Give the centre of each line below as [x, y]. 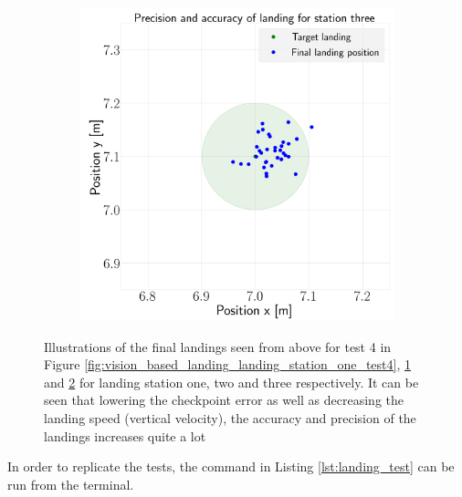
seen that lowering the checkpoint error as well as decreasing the [224, 400]
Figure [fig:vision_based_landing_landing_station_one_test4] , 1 [227, 364]
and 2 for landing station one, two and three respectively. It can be [231, 382]
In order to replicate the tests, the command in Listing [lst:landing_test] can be [231, 466]
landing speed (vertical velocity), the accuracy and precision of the [230, 417]
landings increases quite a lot [125, 435]
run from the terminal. [71, 484]
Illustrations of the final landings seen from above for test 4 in [218, 346]
